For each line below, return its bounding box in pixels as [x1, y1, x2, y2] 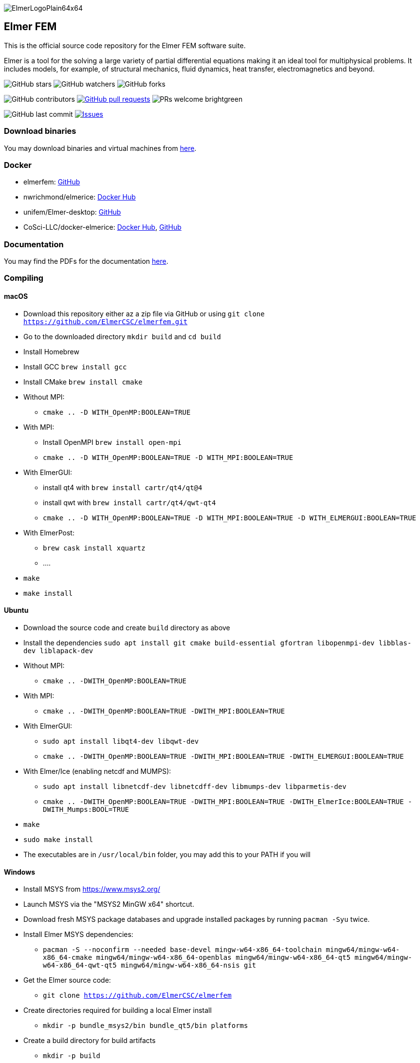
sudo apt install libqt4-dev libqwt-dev [43, 737, 199, 745]
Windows [4, 867, 35, 876]
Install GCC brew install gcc [23, 362, 127, 371]
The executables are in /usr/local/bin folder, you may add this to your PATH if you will [23, 850, 311, 859]
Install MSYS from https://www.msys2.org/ [23, 885, 160, 894]
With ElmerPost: [23, 528, 74, 537]
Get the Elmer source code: [23, 976, 111, 985]
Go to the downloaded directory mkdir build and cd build [23, 332, 221, 341]
